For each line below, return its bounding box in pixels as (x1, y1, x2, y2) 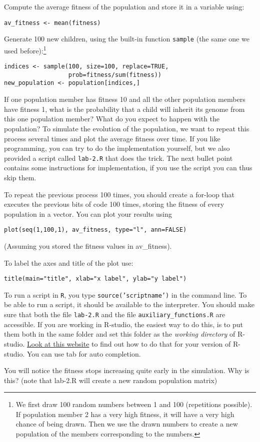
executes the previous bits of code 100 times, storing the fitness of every (4, 199, 224, 209)
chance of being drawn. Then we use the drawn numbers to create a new (15, 419, 238, 429)
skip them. (4, 172, 36, 182)
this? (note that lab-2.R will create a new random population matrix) (4, 375, 217, 385)
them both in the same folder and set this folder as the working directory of (4, 329, 235, 339)
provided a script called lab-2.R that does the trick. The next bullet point (4, 152, 233, 163)
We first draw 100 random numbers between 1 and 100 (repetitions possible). (15, 399, 252, 410)
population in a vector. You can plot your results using (4, 208, 172, 219)
